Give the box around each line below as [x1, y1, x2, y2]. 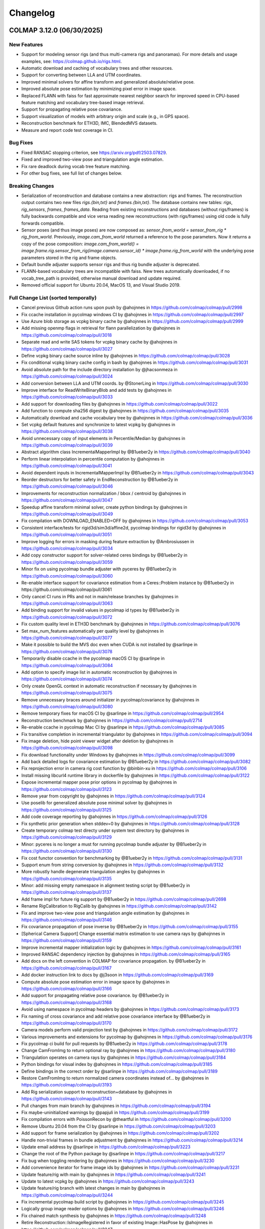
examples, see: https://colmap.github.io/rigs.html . [21, 58, 122, 64]
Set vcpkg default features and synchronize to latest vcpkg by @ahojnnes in [21, 421, 175, 427]
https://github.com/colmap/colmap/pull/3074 [21, 676, 113, 682]
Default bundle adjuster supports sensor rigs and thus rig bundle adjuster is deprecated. [21, 261, 200, 267]
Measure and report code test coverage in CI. [21, 127, 114, 133]
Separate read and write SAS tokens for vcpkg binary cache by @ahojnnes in [21, 339, 178, 345]
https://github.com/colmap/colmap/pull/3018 [21, 332, 112, 338]
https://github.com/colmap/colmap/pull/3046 [21, 483, 113, 489]
